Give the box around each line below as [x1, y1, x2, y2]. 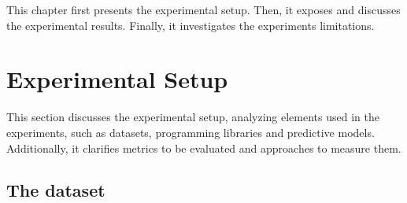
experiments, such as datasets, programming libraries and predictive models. [6, 124, 375, 140]
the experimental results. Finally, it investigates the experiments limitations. [6, 17, 375, 33]
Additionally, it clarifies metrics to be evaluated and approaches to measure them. [6, 139, 401, 156]
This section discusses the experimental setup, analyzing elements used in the [6, 109, 379, 125]
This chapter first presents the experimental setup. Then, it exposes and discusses [6, 2, 401, 17]
